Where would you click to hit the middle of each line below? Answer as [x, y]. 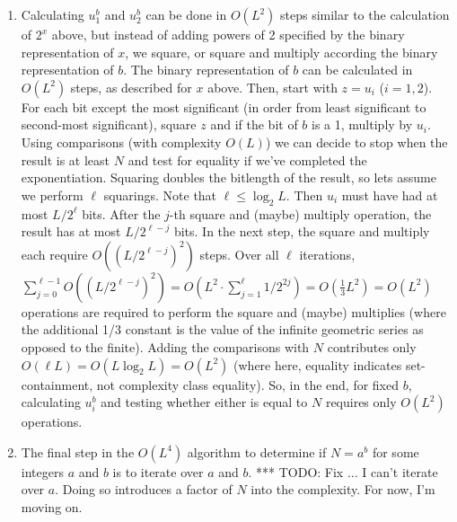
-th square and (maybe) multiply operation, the [300, 213]
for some [395, 451]
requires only [361, 402]
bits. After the [121, 213]
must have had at [390, 195]
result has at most [71, 231]
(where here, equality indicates [318, 364]
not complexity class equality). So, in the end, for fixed [248, 384]
